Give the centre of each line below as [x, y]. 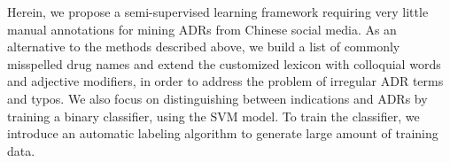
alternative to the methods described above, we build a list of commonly [204, 47]
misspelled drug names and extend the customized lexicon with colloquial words [224, 63]
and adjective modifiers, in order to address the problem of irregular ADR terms [225, 81]
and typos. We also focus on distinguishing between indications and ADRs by [217, 98]
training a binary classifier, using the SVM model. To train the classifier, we [213, 116]
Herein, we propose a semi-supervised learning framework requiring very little [218, 12]
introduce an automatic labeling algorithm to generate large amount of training [223, 133]
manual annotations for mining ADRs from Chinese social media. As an [202, 29]
